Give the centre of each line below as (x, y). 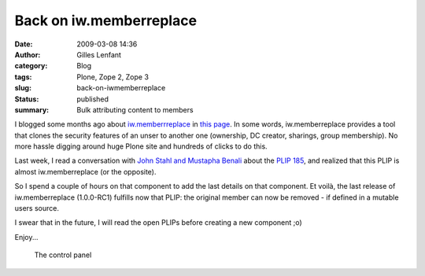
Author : (28, 54)
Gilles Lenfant (99, 54)
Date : (24, 44)
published (93, 99)
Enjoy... (26, 237)
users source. (37, 208)
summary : (32, 109)
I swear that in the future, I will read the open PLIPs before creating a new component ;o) (158, 223)
